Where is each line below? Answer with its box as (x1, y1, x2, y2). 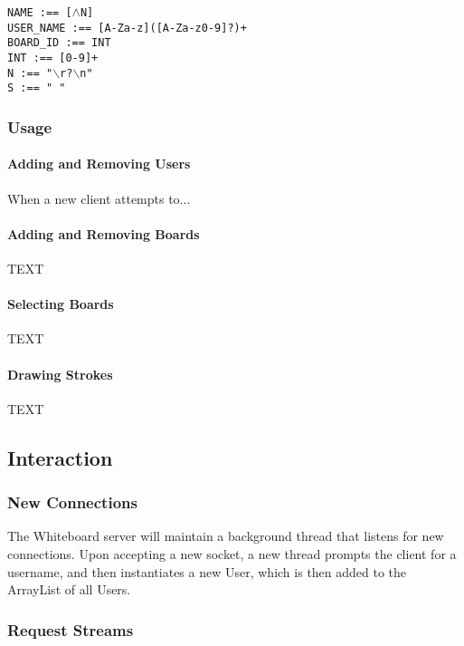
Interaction (7, 443, 113, 471)
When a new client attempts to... (7, 188, 191, 207)
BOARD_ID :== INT (7, 36, 111, 50)
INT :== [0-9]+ (7, 51, 99, 64)
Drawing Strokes (7, 364, 113, 383)
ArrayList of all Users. (7, 580, 131, 599)
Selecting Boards (7, 294, 114, 313)
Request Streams (7, 618, 134, 641)
